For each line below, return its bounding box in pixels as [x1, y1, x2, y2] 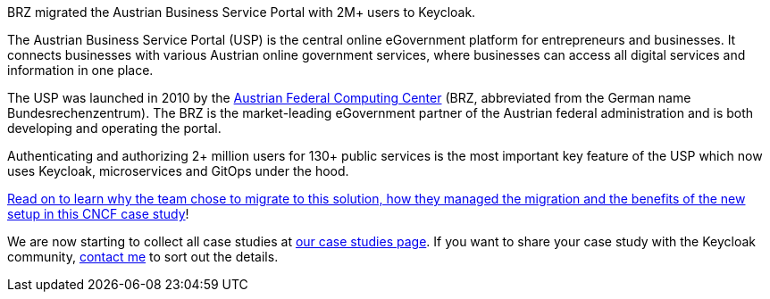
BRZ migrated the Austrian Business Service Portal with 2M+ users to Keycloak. [7, 4, 476, 20]
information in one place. [7, 62, 154, 78]
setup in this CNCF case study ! [7, 206, 189, 221]
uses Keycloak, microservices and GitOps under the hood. [7, 163, 349, 179]
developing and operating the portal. [7, 120, 222, 136]
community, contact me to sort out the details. [7, 249, 279, 264]
